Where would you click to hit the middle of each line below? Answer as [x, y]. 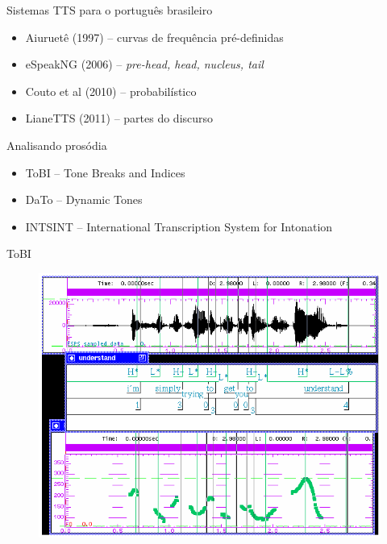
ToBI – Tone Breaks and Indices [105, 172]
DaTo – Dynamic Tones [84, 199]
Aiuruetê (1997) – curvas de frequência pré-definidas [154, 37]
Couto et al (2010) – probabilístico [111, 91]
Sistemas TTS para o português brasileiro [110, 10]
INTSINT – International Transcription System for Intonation [179, 226]
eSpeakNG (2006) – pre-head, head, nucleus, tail [144, 64]
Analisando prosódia [57, 145]
